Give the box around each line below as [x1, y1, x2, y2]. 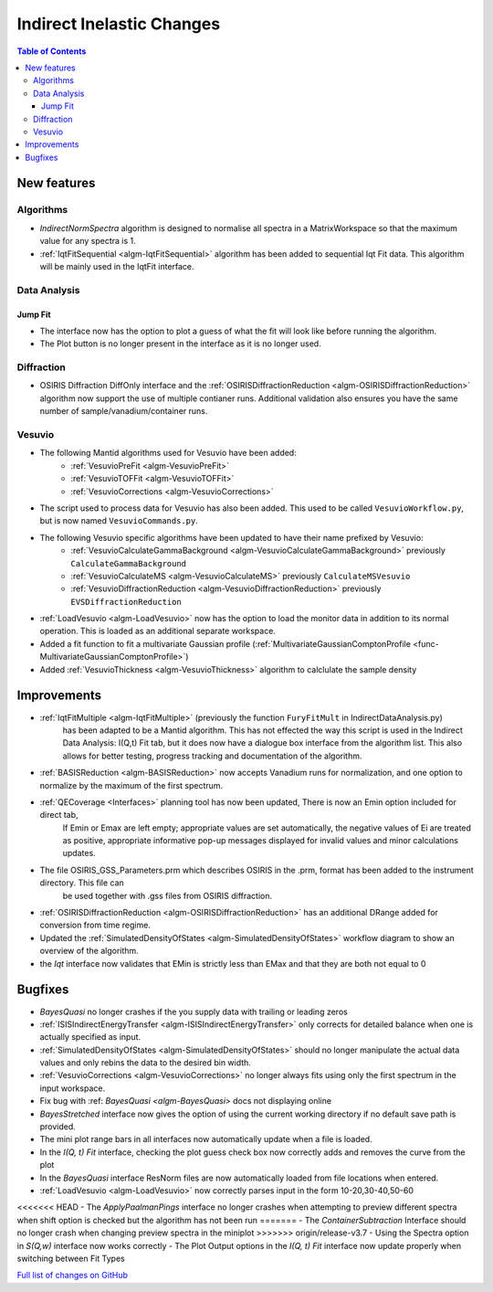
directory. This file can [39, 877, 125, 888]
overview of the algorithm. [39, 946, 139, 957]
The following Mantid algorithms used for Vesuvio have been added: [39, 448, 297, 459]
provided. [39, 1121, 77, 1132]
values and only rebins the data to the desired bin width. [39, 1057, 251, 1068]
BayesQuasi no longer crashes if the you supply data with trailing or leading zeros [39, 1006, 349, 1017]
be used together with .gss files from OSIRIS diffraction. [62, 890, 273, 901]
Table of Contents [16, 46, 87, 57]
